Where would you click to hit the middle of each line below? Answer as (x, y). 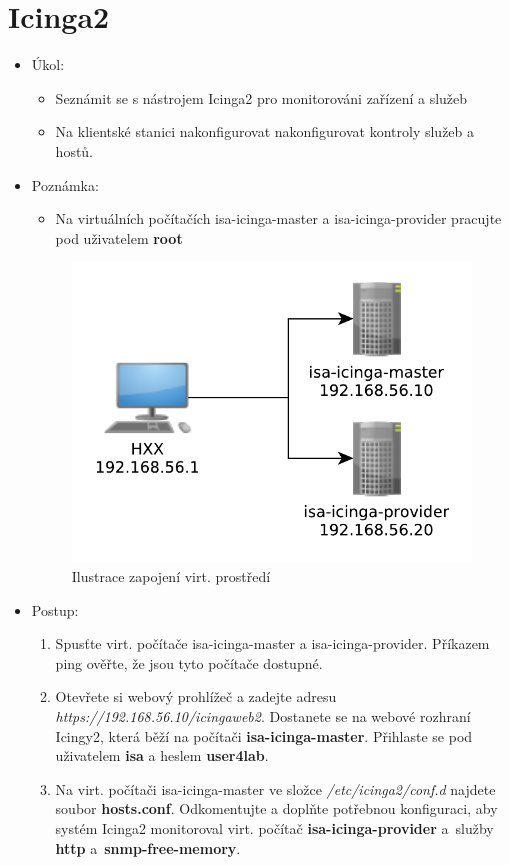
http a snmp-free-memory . (148, 847)
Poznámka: (65, 184)
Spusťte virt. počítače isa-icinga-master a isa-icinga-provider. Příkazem (272, 643)
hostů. (74, 150)
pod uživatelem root (119, 237)
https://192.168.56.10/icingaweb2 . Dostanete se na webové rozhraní (263, 715)
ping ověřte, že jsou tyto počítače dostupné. (189, 662)
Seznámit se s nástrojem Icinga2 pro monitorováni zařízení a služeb (261, 97)
